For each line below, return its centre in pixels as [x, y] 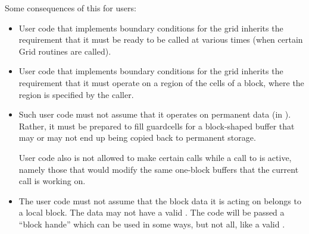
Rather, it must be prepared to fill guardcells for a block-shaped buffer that [157, 126]
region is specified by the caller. [76, 94]
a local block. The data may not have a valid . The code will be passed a [152, 212]
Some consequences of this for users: [71, 8]
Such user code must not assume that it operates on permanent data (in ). [155, 114]
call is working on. [52, 181]
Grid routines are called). [65, 51]
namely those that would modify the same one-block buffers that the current [159, 169]
